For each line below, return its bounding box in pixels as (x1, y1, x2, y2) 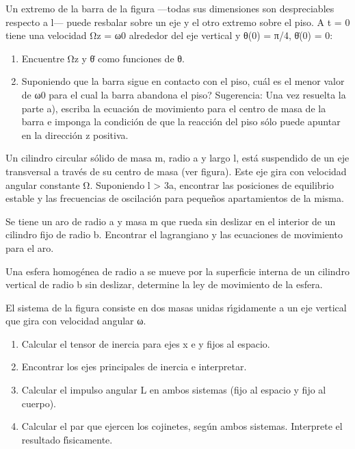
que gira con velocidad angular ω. (5, 313, 146, 328)
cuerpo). (21, 396, 57, 410)
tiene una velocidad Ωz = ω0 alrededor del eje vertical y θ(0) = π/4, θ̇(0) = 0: (5, 28, 333, 42)
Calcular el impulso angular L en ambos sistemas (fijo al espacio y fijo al (21, 383, 326, 397)
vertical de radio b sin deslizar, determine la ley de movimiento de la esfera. (5, 277, 323, 292)
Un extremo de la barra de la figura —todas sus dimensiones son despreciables (5, 1, 334, 15)
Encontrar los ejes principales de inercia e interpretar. (21, 359, 247, 374)
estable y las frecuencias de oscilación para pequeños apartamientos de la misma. (5, 191, 344, 205)
